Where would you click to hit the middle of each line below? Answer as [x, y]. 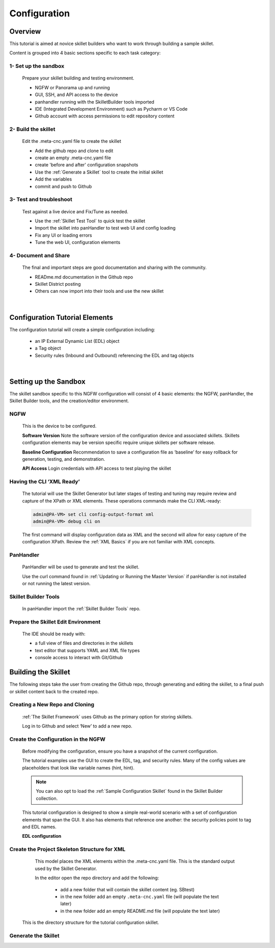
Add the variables [53, 179]
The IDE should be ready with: [54, 634]
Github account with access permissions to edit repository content [105, 116]
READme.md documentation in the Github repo [84, 277]
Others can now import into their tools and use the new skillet [99, 291]
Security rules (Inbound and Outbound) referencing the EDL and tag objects [114, 355]
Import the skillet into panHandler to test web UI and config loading [105, 228]
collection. [47, 798]
